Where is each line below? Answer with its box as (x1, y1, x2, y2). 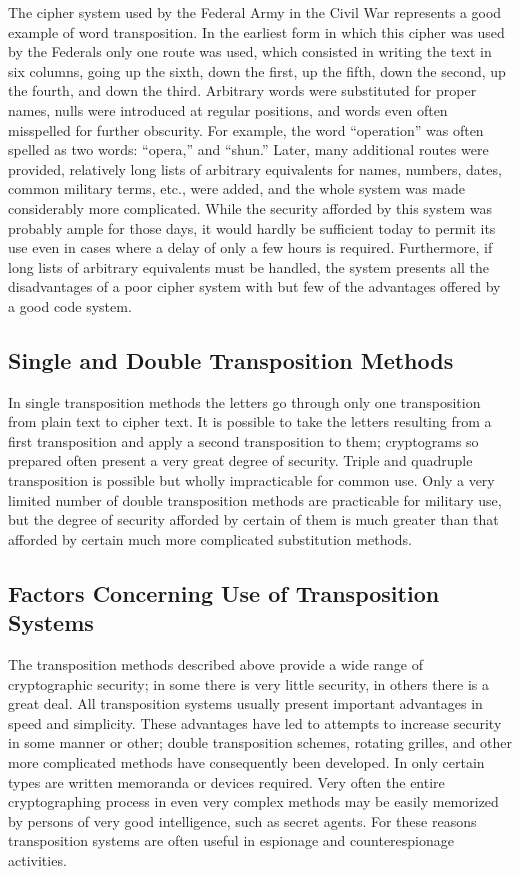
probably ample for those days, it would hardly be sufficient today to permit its (8, 217, 496, 238)
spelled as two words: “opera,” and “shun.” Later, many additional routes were (8, 139, 489, 160)
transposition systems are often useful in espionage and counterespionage (8, 830, 455, 851)
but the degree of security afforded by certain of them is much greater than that (8, 509, 499, 530)
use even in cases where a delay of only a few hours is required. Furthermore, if (8, 237, 493, 258)
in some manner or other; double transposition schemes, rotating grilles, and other (8, 732, 512, 753)
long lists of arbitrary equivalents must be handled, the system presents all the (8, 256, 490, 277)
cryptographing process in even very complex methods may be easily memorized (8, 791, 499, 812)
